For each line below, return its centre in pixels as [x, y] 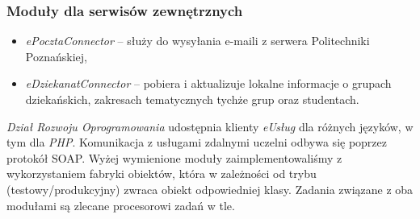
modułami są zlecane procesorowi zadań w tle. [121, 205]
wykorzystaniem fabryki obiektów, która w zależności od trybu [162, 174]
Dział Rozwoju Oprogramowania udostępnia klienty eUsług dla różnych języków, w [210, 126]
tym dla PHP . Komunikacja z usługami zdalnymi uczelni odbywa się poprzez [197, 142]
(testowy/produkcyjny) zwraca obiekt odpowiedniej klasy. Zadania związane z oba [210, 189]
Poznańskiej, [56, 56]
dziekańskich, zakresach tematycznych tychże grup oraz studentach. [192, 99]
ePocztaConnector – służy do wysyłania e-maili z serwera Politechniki [197, 41]
